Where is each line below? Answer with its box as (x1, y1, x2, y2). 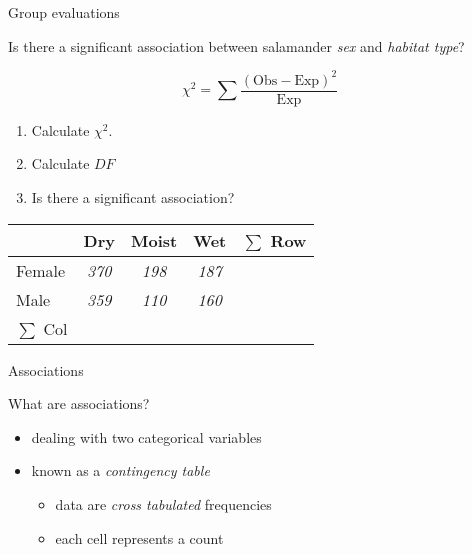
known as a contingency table (31, 460, 210, 481)
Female (16, 258, 66, 282)
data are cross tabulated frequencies (55, 493, 272, 514)
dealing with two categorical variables (31, 426, 262, 447)
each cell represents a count (55, 527, 224, 548)
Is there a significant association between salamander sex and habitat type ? (8, 35, 465, 56)
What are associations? (8, 393, 150, 414)
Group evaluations (8, 2, 120, 22)
